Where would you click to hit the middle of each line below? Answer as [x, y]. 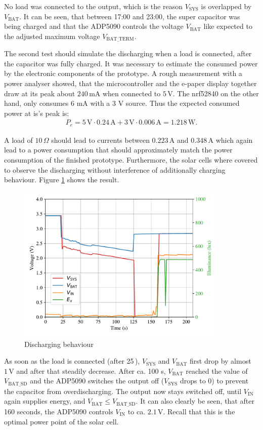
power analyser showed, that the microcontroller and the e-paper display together [130, 83]
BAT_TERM [120, 39]
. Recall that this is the [199, 411]
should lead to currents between [100, 140]
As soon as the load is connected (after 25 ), [72, 361]
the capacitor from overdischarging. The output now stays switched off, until [123, 391]
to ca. [137, 411]
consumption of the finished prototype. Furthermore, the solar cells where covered [131, 160]
